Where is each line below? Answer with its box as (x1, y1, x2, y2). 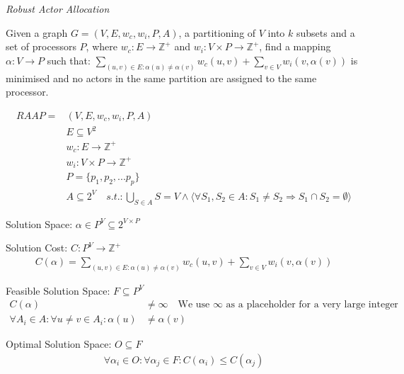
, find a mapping (259, 39, 331, 54)
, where (86, 39, 117, 54)
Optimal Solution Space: (6, 336, 112, 351)
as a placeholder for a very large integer (226, 300, 398, 310)
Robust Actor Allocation (6, 1, 110, 16)
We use (178, 300, 210, 310)
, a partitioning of (178, 25, 256, 40)
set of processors (6, 39, 76, 54)
